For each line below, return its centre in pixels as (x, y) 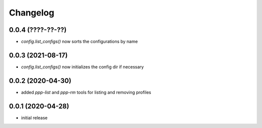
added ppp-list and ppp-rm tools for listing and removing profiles (86, 92)
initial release (34, 118)
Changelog (32, 13)
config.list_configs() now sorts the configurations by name (80, 42)
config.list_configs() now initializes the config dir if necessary (82, 67)
